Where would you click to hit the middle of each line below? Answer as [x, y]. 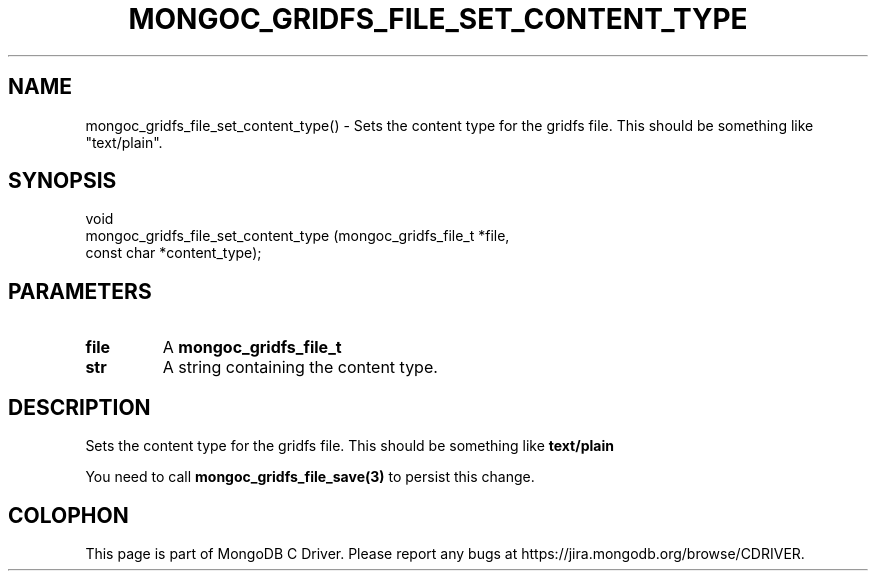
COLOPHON [68, 515]
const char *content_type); [173, 253]
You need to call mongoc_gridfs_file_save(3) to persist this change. [310, 477]
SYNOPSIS [62, 181]
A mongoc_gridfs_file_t [252, 347]
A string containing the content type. [300, 367]
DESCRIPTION [79, 407]
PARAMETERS [80, 291]
